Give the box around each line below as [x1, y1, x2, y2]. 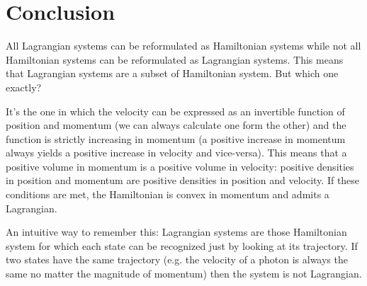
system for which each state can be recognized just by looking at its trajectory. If [6, 238, 358, 253]
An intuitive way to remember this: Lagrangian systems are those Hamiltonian [6, 224, 347, 239]
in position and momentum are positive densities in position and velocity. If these [6, 173, 360, 188]
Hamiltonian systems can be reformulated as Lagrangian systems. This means [6, 52, 344, 67]
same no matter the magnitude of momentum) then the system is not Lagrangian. [6, 266, 362, 281]
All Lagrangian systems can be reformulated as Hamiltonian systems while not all [6, 38, 361, 53]
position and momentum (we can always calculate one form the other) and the [6, 118, 346, 132]
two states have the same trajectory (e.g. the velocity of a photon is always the [6, 252, 348, 267]
